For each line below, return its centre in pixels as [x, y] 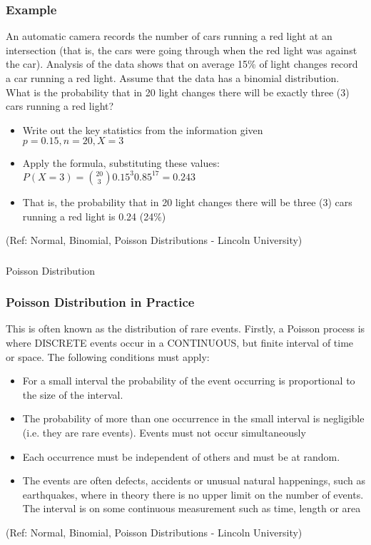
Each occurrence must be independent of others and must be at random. [181, 456]
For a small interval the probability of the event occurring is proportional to [189, 381]
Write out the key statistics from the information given [143, 129]
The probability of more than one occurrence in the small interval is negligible [193, 418]
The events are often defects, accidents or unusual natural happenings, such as [194, 480]
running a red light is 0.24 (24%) [94, 216]
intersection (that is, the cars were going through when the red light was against [182, 50]
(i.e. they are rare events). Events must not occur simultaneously [164, 433]
